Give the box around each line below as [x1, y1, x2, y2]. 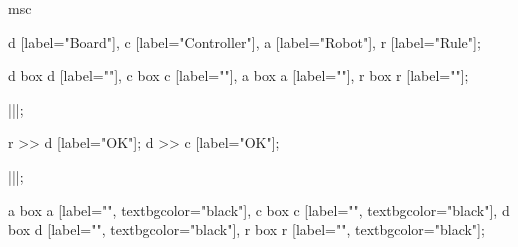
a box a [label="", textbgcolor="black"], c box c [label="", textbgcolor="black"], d [8, 199, 510, 220]
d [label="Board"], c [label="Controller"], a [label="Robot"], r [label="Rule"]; [8, 31, 481, 52]
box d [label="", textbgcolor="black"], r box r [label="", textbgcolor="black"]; [8, 219, 485, 240]
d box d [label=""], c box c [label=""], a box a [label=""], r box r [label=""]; [8, 65, 469, 86]
